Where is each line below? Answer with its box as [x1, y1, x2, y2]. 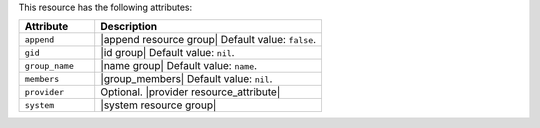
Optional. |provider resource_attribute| [100, 85, 281, 99]
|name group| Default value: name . [100, 59, 258, 73]
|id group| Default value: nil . [100, 46, 235, 60]
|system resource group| [100, 98, 217, 112]
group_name [24, 60, 75, 71]
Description [100, 20, 158, 34]
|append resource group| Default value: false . [100, 33, 317, 47]
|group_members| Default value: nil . [100, 72, 273, 86]
